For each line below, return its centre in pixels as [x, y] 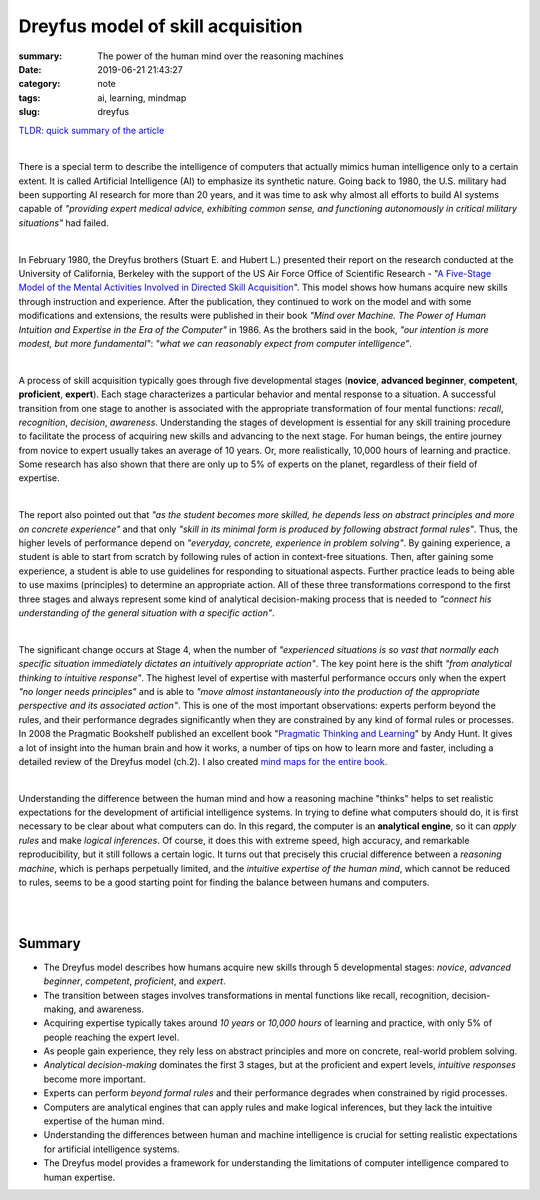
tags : [29, 97]
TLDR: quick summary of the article [91, 130]
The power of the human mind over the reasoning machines [220, 56]
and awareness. [111, 1009]
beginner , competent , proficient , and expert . [134, 981]
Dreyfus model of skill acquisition [160, 26]
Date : [30, 69]
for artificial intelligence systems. [111, 1149]
